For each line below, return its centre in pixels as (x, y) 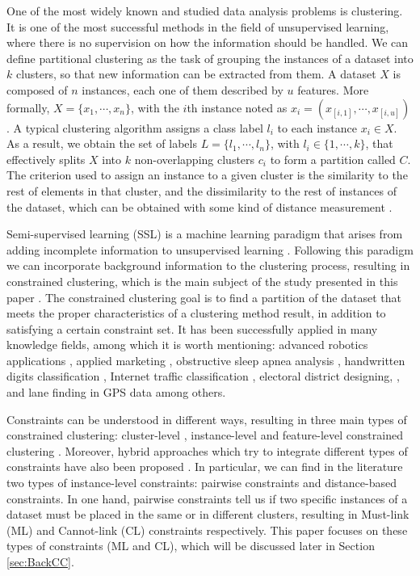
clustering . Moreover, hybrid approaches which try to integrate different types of (207, 450)
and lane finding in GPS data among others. (116, 392)
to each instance (317, 127)
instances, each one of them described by (183, 89)
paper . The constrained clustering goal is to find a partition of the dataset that (204, 297)
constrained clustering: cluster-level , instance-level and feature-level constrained (205, 435)
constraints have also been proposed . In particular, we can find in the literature (205, 467)
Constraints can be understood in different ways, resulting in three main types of (207, 419)
